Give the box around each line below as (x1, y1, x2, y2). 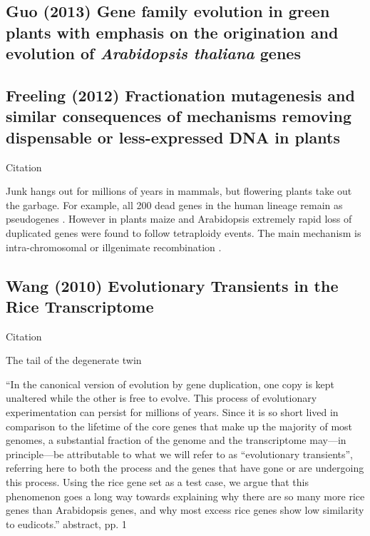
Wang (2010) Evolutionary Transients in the (6, 274, 339, 296)
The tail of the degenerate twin (6, 353, 142, 368)
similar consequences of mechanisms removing (6, 105, 352, 127)
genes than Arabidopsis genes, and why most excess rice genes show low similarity (6, 502, 364, 517)
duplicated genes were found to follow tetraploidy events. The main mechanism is (6, 225, 361, 240)
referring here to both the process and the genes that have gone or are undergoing (6, 460, 364, 475)
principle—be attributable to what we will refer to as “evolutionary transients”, (6, 446, 353, 461)
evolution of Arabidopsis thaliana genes (6, 42, 301, 64)
